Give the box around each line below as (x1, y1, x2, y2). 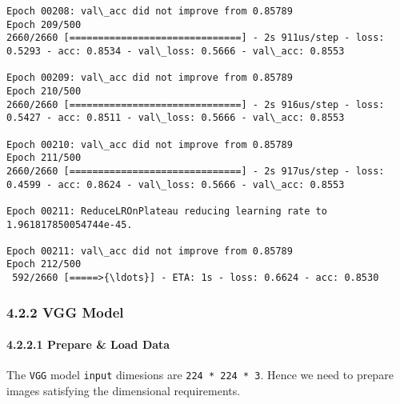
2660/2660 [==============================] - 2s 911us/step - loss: (6, 32, 385, 44)
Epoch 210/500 (6, 85, 82, 97)
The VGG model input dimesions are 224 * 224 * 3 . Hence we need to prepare (6, 366, 394, 383)
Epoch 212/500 (6, 258, 82, 270)
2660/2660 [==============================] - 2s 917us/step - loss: (6, 165, 385, 177)
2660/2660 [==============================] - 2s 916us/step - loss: (6, 98, 385, 110)
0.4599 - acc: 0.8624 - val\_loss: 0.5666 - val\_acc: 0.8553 (6, 178, 345, 190)
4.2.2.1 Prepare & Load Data (6, 336, 170, 353)
